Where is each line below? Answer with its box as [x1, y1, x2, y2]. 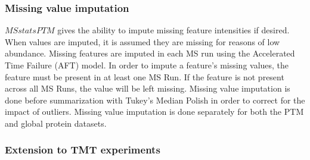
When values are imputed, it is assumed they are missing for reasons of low [5, 35, 280, 48]
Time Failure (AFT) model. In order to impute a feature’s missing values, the [5, 59, 289, 71]
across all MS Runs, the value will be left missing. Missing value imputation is [5, 82, 290, 95]
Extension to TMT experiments [5, 142, 160, 157]
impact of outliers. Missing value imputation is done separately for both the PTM [5, 105, 304, 118]
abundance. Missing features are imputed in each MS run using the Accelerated [5, 47, 295, 59]
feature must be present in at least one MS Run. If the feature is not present [5, 70, 284, 83]
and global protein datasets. [5, 117, 107, 129]
